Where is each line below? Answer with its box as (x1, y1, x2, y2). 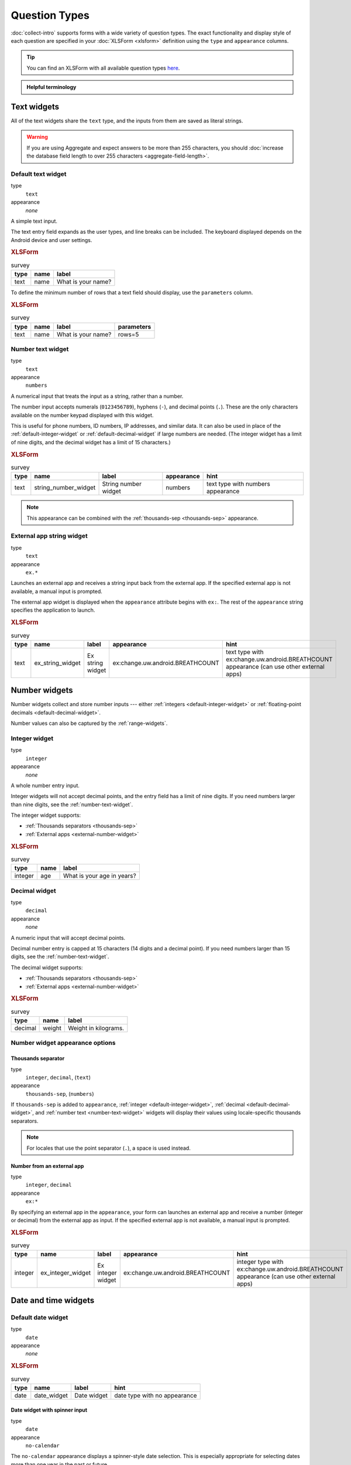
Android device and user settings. (11, 236, 92, 243)
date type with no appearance (114, 1391, 197, 1399)
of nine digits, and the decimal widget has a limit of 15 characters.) (11, 438, 171, 445)
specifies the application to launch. (11, 607, 95, 614)
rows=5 (118, 330, 139, 338)
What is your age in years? (63, 872, 137, 880)
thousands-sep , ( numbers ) (25, 1090, 94, 1097)
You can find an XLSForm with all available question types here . (26, 64, 180, 71)
